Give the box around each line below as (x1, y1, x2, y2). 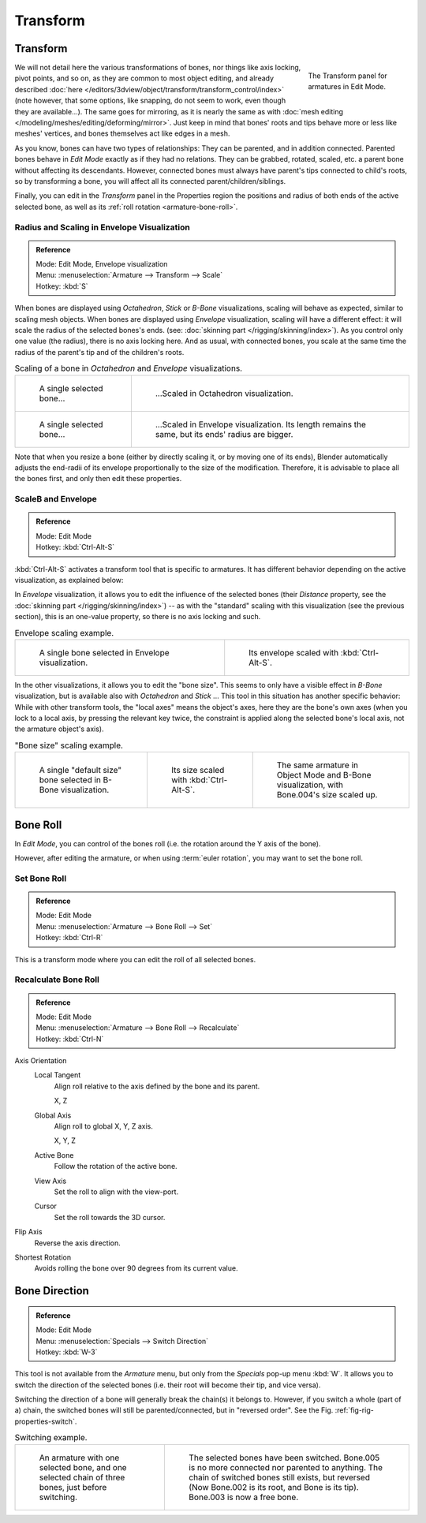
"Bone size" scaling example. (14, 740, 124, 751)
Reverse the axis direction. (34, 1238, 121, 1248)
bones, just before (39, 1481, 107, 1492)
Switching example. (14, 1432, 88, 1443)
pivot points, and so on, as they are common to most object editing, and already (14, 73, 275, 83)
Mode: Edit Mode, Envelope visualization (35, 259, 168, 269)
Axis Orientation (14, 1056, 67, 1066)
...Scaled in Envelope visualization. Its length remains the (155, 419, 367, 430)
